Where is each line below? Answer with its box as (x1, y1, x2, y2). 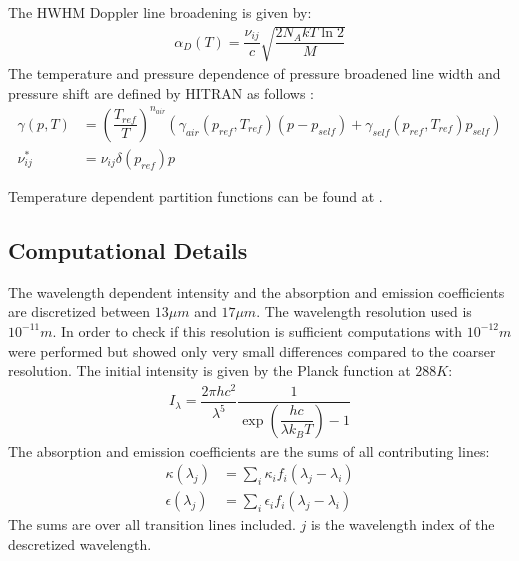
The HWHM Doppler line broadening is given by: (8, 2, 312, 22)
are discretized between (8, 301, 151, 322)
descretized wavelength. (8, 533, 152, 554)
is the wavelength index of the (310, 514, 495, 535)
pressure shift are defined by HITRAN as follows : (8, 82, 314, 103)
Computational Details (8, 234, 248, 265)
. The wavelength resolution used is (256, 301, 472, 322)
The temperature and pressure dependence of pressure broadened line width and (8, 63, 501, 84)
